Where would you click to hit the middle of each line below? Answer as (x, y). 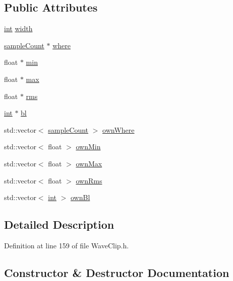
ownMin (88, 147)
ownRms (89, 180)
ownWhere (119, 129)
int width (18, 28)
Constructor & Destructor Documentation (117, 272)
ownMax (89, 163)
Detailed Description (59, 224)
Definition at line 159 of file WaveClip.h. (67, 245)
